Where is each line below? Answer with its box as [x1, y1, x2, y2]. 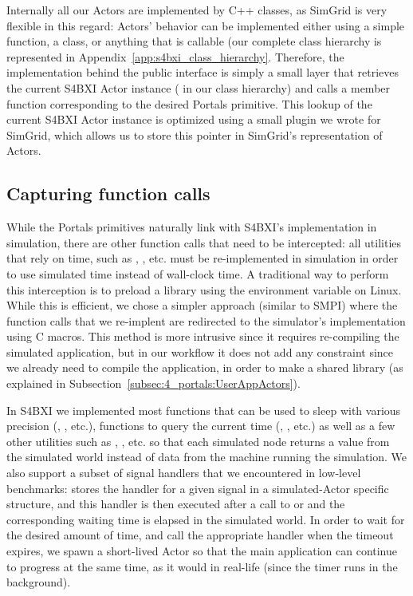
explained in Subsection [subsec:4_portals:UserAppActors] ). [6, 375, 301, 392]
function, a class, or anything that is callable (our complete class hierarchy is [6, 33, 382, 49]
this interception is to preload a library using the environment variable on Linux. [6, 281, 402, 298]
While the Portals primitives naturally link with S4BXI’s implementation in [6, 219, 377, 235]
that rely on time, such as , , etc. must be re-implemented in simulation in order [6, 250, 399, 266]
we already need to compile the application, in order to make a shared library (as [6, 359, 403, 376]
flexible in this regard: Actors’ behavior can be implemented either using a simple [6, 17, 405, 34]
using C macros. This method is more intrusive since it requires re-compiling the [6, 328, 399, 345]
